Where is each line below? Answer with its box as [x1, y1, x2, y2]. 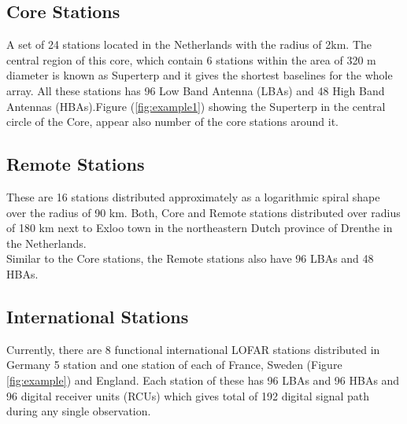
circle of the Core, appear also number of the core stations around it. [6, 113, 339, 130]
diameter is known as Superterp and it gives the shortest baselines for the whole [6, 67, 393, 83]
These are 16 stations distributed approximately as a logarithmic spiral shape [6, 188, 380, 205]
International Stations [6, 304, 189, 328]
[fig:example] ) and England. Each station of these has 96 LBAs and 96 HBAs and [6, 371, 400, 388]
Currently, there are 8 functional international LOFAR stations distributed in [6, 341, 380, 357]
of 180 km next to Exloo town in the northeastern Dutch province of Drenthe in [6, 219, 393, 236]
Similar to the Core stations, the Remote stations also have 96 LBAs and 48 [6, 250, 374, 267]
